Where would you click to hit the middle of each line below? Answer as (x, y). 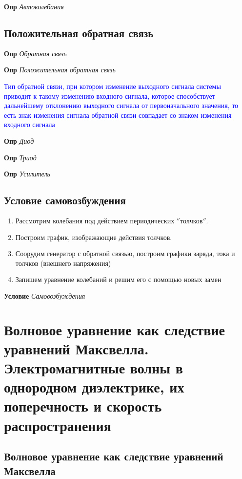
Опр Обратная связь (35, 53)
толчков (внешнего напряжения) (63, 263)
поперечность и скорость (83, 406)
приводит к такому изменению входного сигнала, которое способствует (110, 96)
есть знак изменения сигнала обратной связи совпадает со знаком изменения (118, 115)
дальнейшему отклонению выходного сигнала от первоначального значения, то (121, 105)
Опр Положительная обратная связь (60, 70)
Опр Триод (20, 157)
